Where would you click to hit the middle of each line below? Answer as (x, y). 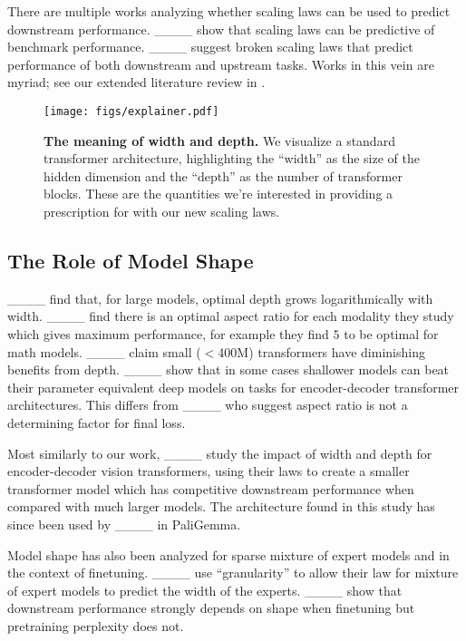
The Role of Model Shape (131, 260)
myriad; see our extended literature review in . (136, 82)
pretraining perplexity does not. (96, 625)
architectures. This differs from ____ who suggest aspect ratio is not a (208, 405)
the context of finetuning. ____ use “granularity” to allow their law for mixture (233, 573)
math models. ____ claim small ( (104, 351)
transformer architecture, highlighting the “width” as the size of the (232, 158)
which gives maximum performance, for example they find (168, 333)
